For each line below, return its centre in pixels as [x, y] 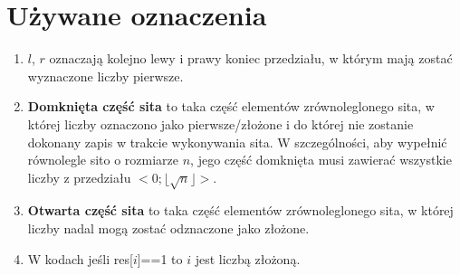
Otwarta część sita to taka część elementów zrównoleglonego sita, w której [240, 210]
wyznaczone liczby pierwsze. [105, 76]
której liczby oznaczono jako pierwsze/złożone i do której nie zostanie [220, 123]
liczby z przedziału [79, 177]
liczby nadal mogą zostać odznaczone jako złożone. [168, 228]
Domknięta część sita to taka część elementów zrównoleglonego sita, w [231, 106]
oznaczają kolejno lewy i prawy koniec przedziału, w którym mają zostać [251, 58]
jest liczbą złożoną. [248, 258]
